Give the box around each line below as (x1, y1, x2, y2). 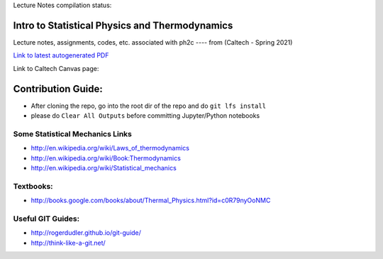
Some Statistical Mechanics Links (13, 128, 133, 138)
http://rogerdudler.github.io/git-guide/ (30, 228, 142, 237)
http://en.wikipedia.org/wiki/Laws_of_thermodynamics (30, 144, 189, 153)
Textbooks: (13, 181, 53, 191)
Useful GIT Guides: (13, 214, 80, 224)
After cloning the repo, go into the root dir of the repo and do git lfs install (30, 101, 266, 110)
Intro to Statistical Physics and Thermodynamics (13, 19, 233, 31)
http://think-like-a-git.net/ (30, 238, 106, 247)
